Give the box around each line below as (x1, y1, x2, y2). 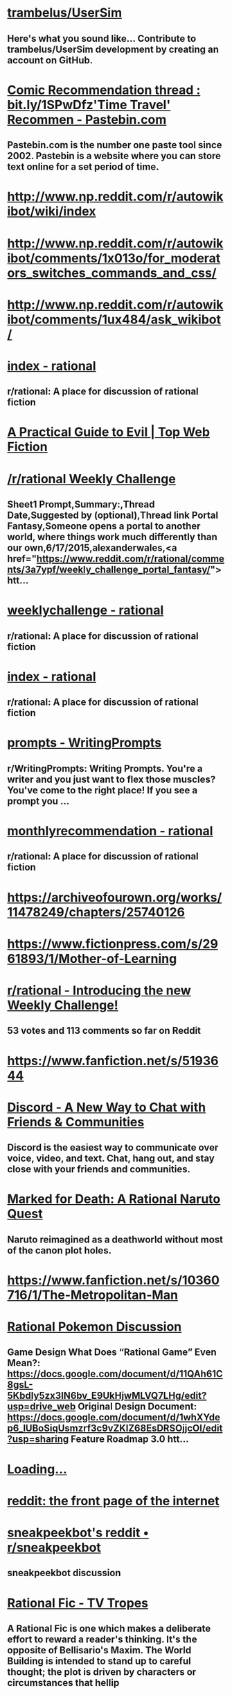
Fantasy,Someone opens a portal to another (7, 520, 201, 533)
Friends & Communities (7, 1114, 145, 1130)
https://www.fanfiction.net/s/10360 (7, 1272, 220, 1288)
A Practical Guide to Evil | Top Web (7, 424, 210, 440)
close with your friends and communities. (7, 1163, 191, 1176)
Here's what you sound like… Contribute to (7, 33, 197, 44)
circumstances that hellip (7, 1677, 120, 1689)
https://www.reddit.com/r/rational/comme (36, 553, 225, 565)
